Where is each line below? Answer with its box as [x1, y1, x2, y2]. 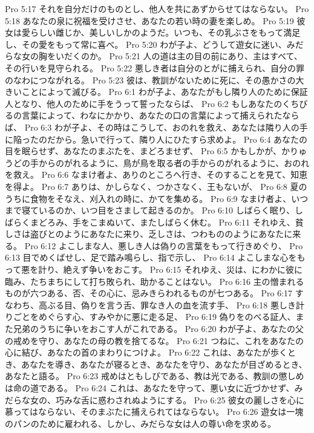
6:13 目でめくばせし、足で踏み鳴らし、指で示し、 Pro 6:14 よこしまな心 [5, 251, 289, 264]
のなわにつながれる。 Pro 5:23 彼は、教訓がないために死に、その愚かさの [5, 73, 296, 86]
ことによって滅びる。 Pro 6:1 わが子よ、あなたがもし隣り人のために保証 [21, 85, 308, 98]
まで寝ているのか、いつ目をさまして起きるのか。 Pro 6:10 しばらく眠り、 [5, 204, 295, 217]
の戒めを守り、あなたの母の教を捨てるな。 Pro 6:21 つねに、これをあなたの [5, 334, 304, 347]
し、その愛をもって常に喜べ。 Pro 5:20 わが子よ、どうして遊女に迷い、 [5, 37, 287, 50]
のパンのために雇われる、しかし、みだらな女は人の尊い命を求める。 [5, 417, 276, 429]
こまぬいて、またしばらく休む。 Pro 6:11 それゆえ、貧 [89, 215, 304, 228]
